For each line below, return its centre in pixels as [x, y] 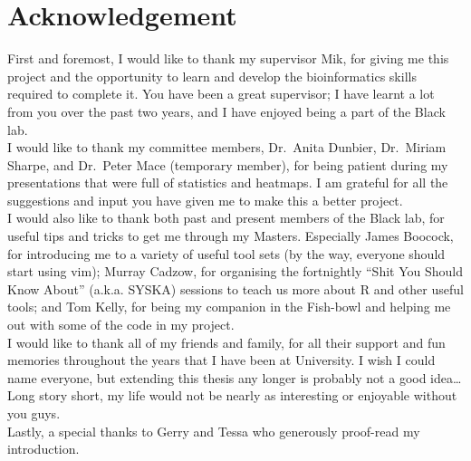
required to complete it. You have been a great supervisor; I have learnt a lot [221, 94]
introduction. [43, 449]
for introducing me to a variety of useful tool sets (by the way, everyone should [226, 253]
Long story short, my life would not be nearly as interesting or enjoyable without [232, 395]
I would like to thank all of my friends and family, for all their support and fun [226, 342]
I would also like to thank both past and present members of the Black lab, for [226, 218]
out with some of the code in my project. [121, 325]
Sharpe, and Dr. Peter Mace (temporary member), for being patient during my [228, 164]
